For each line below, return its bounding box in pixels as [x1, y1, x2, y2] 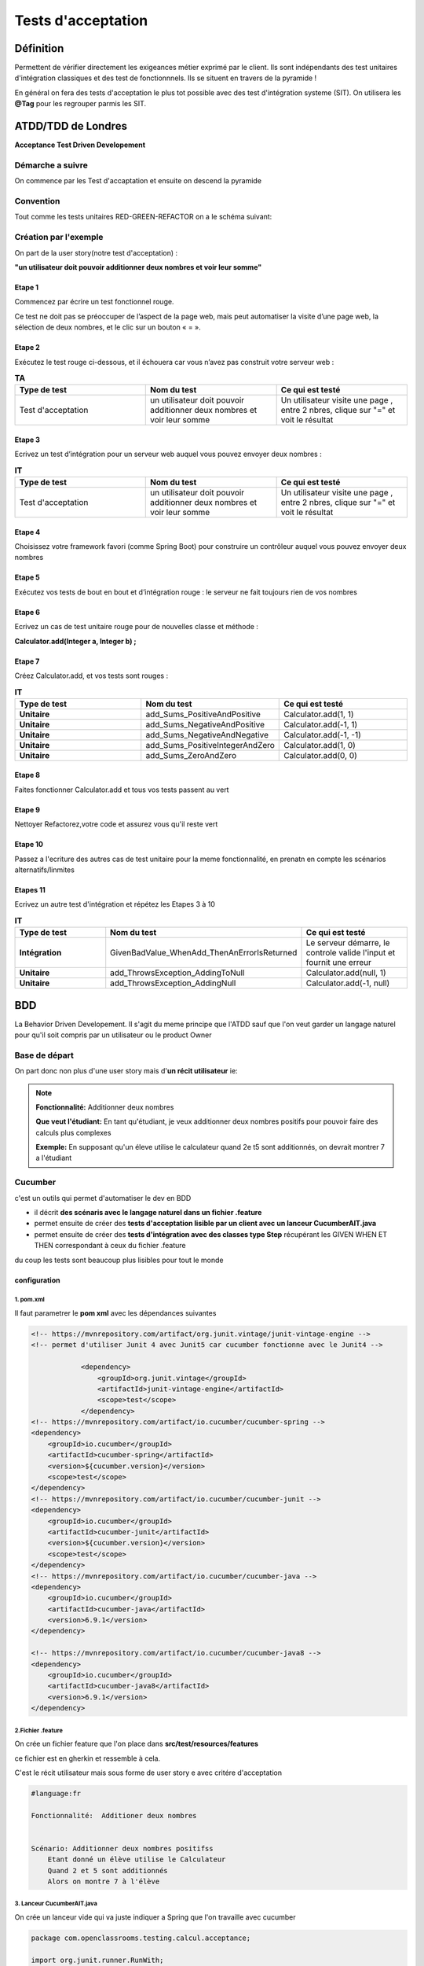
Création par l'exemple [14, 232, 104, 243]
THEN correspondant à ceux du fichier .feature [34, 1241, 186, 1250]
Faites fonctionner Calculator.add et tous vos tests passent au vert [14, 785, 229, 794]
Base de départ [14, 1050, 75, 1061]
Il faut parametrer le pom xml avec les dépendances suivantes [14, 1308, 217, 1317]
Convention [14, 196, 60, 207]
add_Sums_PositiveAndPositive [145, 709, 261, 720]
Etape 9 [14, 804, 41, 814]
